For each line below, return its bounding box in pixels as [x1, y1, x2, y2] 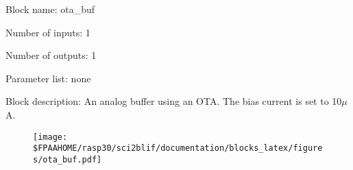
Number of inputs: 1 [5, 25, 90, 39]
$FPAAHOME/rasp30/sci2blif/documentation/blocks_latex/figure [33, 143, 323, 154]
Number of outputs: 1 [5, 48, 97, 62]
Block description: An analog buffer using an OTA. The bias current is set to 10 [5, 94, 342, 108]
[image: [33, 132, 68, 142]
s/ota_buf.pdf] [33, 154, 102, 165]
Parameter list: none [5, 71, 91, 85]
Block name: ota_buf [5, 2, 95, 16]
